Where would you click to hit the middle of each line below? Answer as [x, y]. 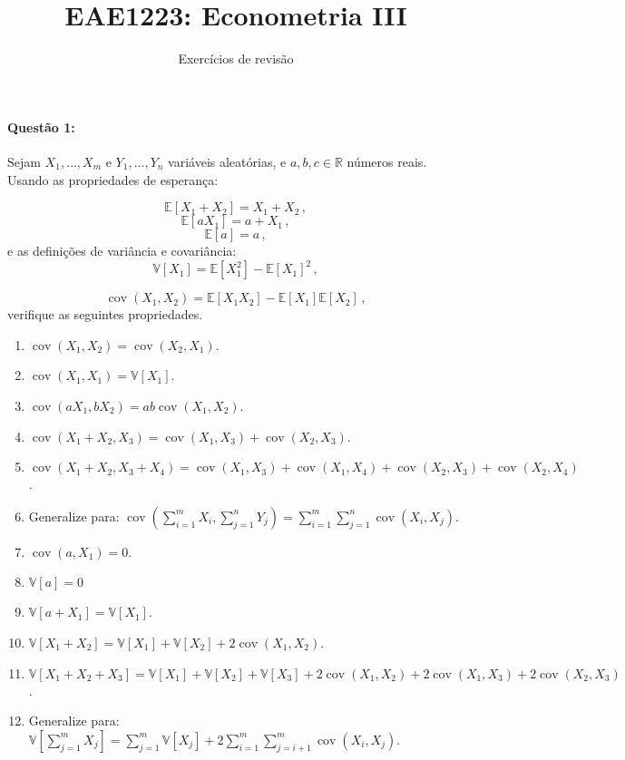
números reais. [387, 161]
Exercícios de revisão [236, 58]
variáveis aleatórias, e [227, 161]
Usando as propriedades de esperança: [113, 179]
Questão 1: [41, 127]
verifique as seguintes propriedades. [105, 314]
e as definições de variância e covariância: [122, 251]
